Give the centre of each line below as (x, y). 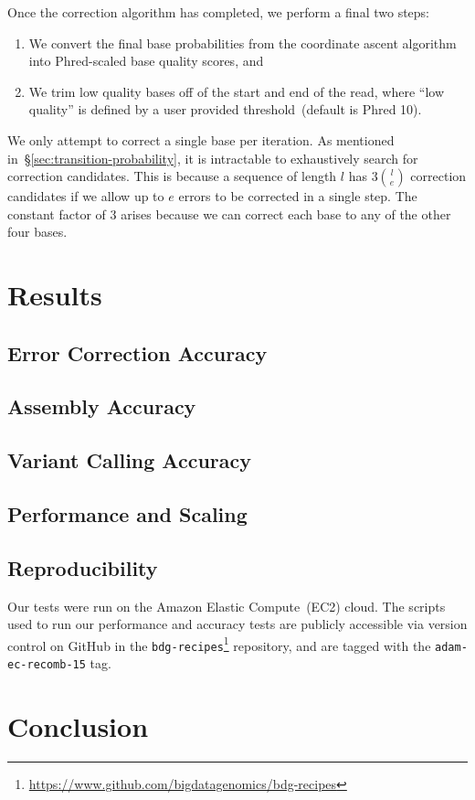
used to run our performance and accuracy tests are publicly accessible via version (237, 624)
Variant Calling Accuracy (129, 460)
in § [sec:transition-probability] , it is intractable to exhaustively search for (213, 158)
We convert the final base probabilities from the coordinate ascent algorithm (243, 43)
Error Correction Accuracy (137, 352)
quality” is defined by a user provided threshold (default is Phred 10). (225, 109)
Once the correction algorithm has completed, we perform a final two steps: (218, 12)
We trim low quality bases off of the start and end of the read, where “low (236, 91)
